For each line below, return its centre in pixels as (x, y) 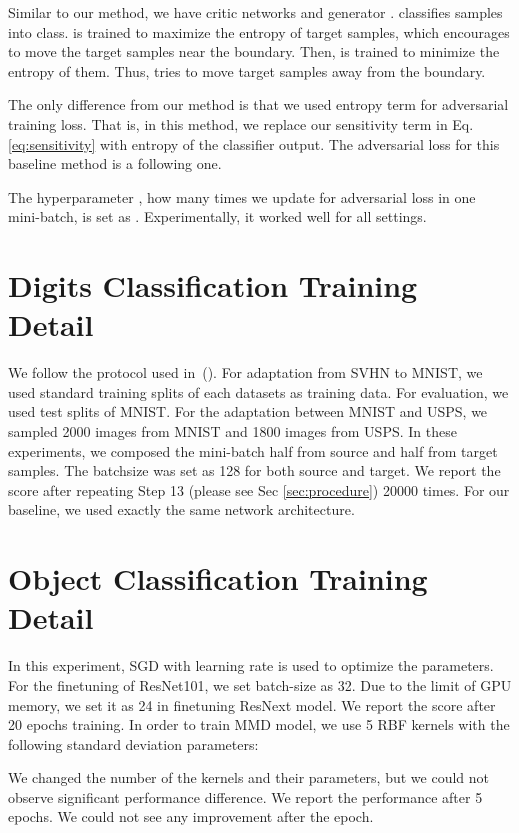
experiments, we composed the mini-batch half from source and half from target (253, 450)
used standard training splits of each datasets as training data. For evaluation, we (258, 391)
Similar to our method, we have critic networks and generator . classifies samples (255, 12)
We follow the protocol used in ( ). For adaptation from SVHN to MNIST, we (245, 372)
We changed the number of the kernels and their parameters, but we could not (249, 777)
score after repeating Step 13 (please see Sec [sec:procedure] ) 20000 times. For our (259, 489)
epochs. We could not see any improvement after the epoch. (191, 816)
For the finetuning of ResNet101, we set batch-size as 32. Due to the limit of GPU (260, 684)
